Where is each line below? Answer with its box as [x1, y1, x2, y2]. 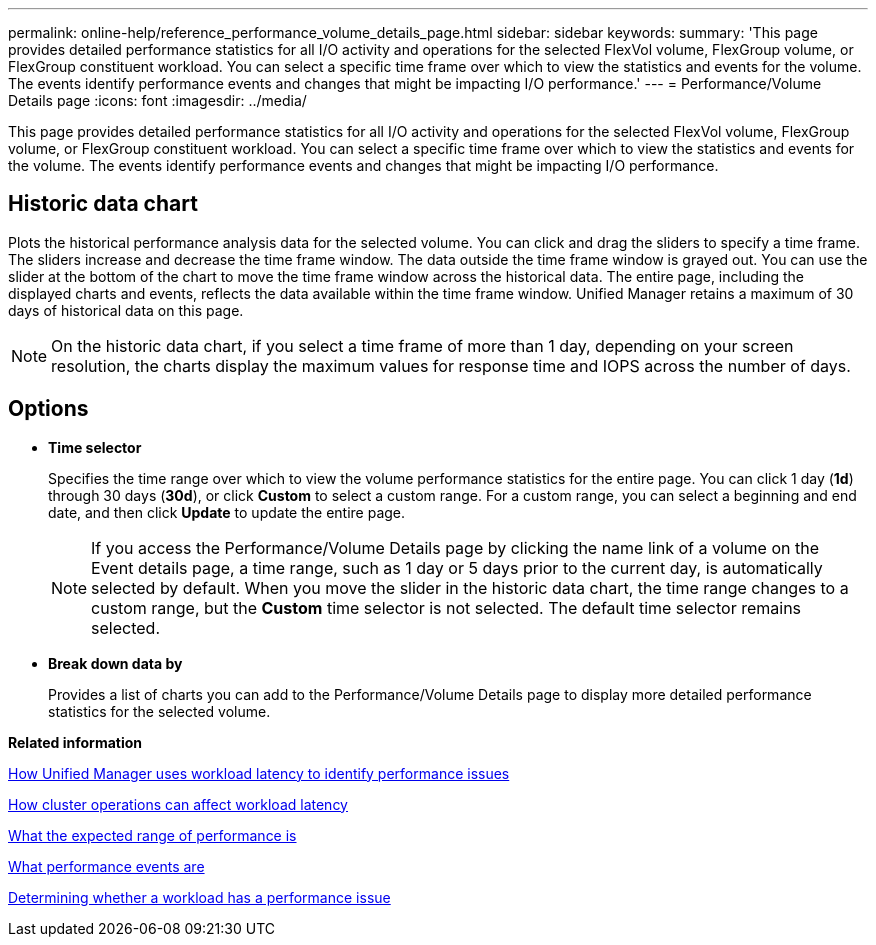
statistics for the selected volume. [48, 702, 271, 720]
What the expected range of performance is [8, 826, 297, 844]
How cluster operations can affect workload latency [8, 795, 348, 813]
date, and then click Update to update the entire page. [48, 503, 406, 521]
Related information [8, 733, 143, 751]
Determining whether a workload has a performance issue [8, 888, 391, 906]
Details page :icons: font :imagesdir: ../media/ [8, 92, 307, 109]
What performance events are [8, 857, 205, 875]
